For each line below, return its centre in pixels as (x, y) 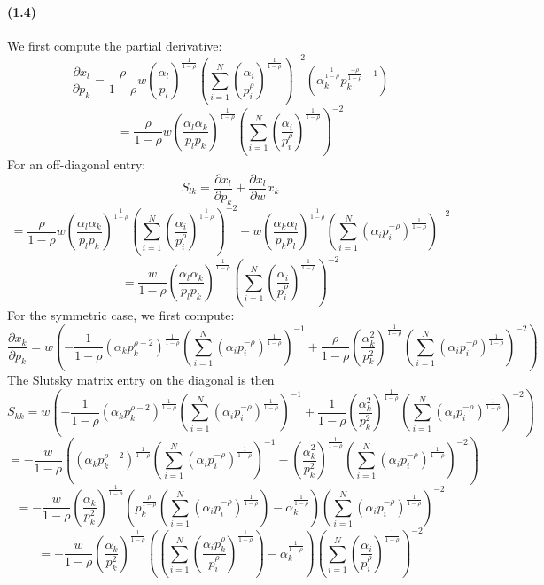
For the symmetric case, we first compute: (121, 314)
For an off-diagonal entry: (77, 164)
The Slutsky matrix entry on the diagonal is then (141, 380)
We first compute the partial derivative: (115, 45)
